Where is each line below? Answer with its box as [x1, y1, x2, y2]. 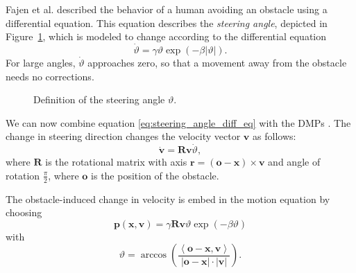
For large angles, [6, 55, 76, 69]
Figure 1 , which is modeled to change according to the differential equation [6, 29, 327, 44]
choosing [6, 205, 42, 220]
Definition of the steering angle [33, 92, 165, 107]
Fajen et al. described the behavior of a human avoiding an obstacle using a [6, 2, 328, 16]
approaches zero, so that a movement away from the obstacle [87, 55, 347, 69]
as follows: [253, 129, 296, 143]
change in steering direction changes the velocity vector [6, 129, 241, 143]
